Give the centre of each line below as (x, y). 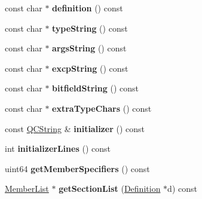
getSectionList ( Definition (110, 189)
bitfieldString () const (95, 88)
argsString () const (89, 48)
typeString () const (90, 28)
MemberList (27, 189)
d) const (182, 189)
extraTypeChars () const (102, 108)
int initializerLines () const (58, 149)
